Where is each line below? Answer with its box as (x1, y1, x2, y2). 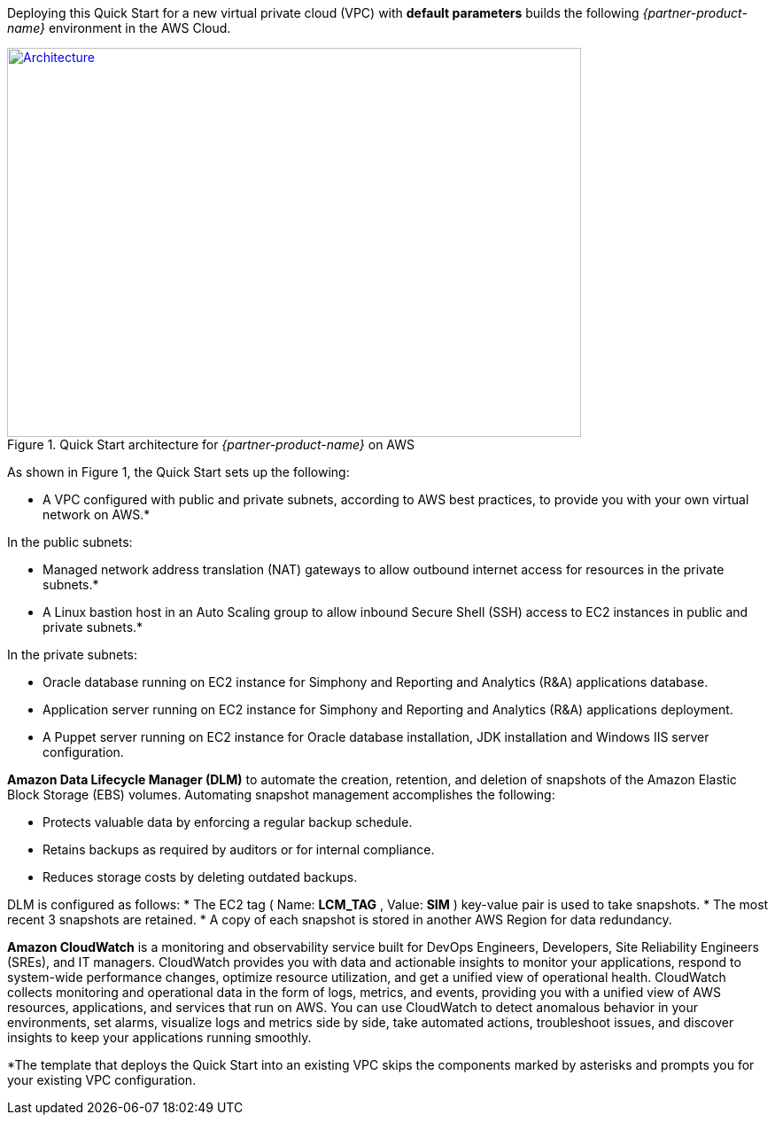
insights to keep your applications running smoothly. (7, 1030, 312, 1045)
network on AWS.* (43, 507, 151, 522)
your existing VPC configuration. (7, 1072, 197, 1087)
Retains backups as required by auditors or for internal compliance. (43, 842, 435, 857)
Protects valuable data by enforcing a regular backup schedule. (43, 814, 413, 830)
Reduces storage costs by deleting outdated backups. (43, 869, 358, 884)
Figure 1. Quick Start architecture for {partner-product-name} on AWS (7, 437, 415, 452)
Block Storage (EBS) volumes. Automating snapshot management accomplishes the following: (7, 787, 555, 802)
